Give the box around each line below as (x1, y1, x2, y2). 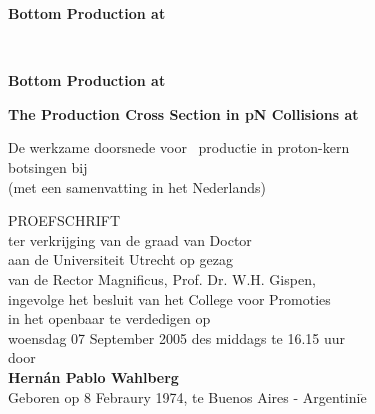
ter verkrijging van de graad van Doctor (8, 229, 252, 250)
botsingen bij (8, 156, 88, 177)
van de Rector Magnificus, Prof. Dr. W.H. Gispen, (8, 268, 316, 289)
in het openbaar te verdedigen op (8, 308, 211, 329)
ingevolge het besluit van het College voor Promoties (8, 288, 331, 309)
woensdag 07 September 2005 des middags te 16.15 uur (8, 327, 346, 348)
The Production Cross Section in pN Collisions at (8, 103, 359, 124)
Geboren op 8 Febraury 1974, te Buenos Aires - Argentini (8, 386, 361, 407)
